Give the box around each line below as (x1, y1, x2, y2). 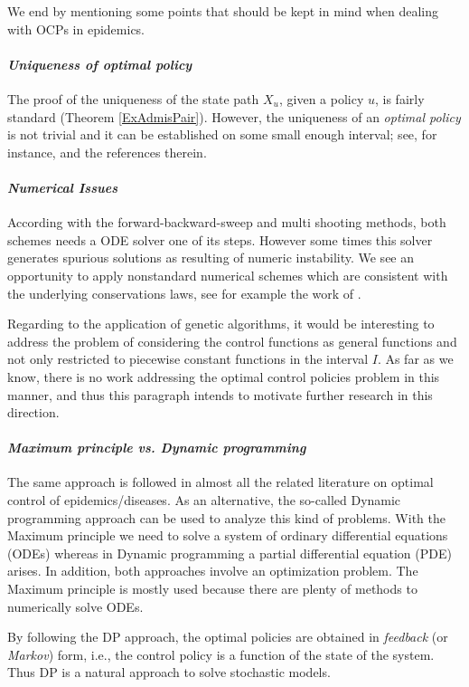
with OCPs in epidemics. (7, 19, 145, 38)
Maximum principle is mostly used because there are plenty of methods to (7, 579, 417, 598)
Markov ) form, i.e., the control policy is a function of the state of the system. (7, 644, 435, 663)
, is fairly (375, 89, 425, 108)
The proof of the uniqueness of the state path (7, 89, 259, 108)
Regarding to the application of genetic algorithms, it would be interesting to (7, 314, 435, 333)
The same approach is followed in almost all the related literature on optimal (7, 472, 434, 491)
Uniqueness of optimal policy (7, 54, 192, 73)
